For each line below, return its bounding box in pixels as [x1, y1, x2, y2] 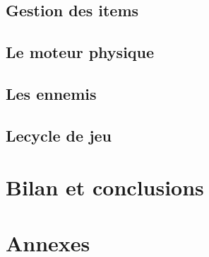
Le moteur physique [6, 41, 155, 63]
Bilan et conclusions [6, 173, 204, 202]
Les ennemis [6, 82, 97, 104]
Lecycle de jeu [6, 124, 112, 146]
